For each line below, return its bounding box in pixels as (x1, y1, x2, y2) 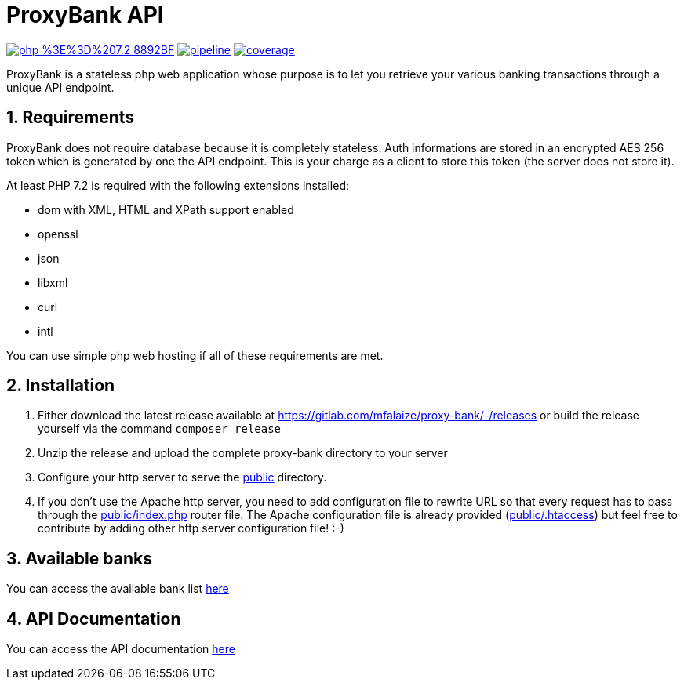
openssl (38, 227, 78, 241)
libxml (38, 275, 68, 289)
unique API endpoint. (6, 80, 115, 94)
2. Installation (6, 376, 115, 396)
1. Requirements (6, 107, 135, 128)
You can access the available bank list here (6, 582, 229, 596)
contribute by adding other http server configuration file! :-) (38, 521, 344, 535)
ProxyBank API (6, 2, 164, 28)
